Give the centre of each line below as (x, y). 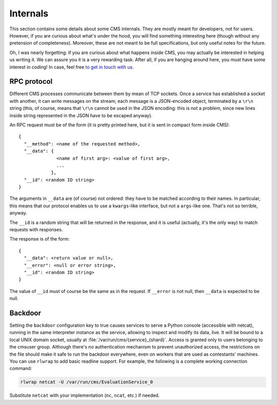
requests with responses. (36, 230)
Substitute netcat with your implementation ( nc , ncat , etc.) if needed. (85, 395)
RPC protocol (31, 81)
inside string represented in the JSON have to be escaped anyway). (81, 115)
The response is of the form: (39, 239)
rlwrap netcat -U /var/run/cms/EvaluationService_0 (87, 382)
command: (21, 369)
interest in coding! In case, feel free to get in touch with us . (72, 67)
